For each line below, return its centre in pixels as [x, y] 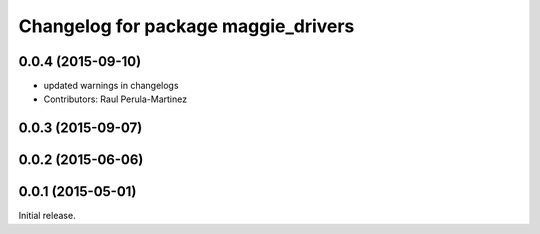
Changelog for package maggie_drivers [186, 26]
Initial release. [47, 216]
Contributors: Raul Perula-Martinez [115, 99]
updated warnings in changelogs [111, 86]
